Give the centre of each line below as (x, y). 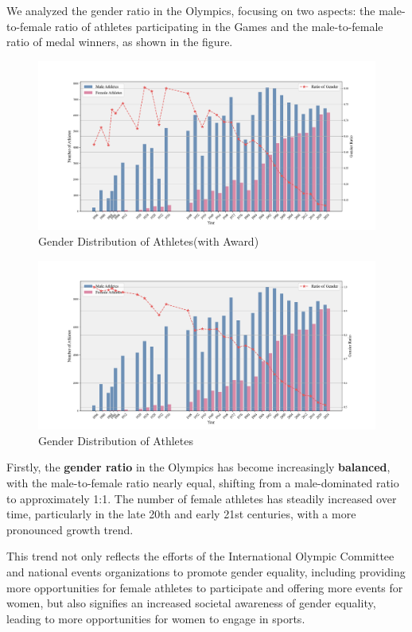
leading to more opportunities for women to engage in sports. (156, 618)
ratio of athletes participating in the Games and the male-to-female (219, 26)
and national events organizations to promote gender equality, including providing (206, 571)
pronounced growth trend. (70, 529)
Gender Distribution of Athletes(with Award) (149, 240)
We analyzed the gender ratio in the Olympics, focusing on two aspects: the (191, 10)
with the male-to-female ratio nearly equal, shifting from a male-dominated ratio (203, 482)
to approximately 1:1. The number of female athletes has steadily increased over (202, 498)
